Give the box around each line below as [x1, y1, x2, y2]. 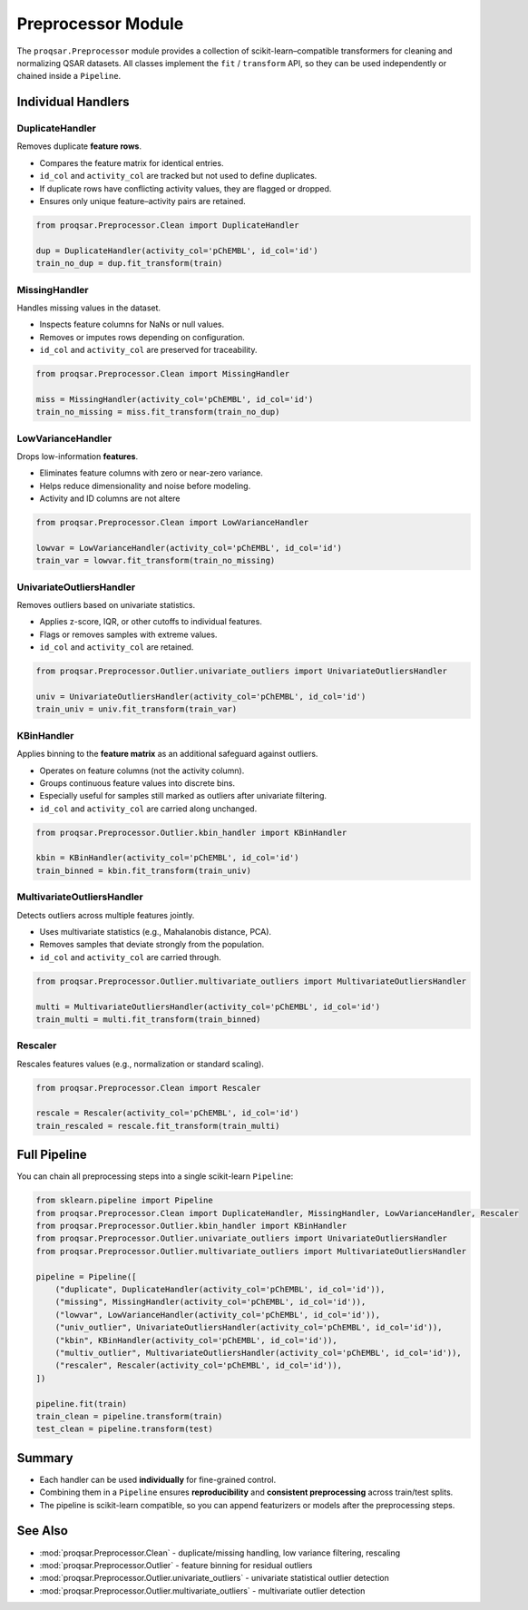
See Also [16, 1523, 68, 1538]
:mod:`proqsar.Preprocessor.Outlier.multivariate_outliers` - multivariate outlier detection [39, 1585, 366, 1596]
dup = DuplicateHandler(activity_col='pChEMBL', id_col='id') [35, 245, 318, 256]
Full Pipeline [16, 1147, 88, 1163]
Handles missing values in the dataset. [16, 302, 161, 313]
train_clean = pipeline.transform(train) [35, 1411, 223, 1421]
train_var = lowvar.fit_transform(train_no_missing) [35, 555, 276, 566]
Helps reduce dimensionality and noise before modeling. [39, 480, 251, 491]
